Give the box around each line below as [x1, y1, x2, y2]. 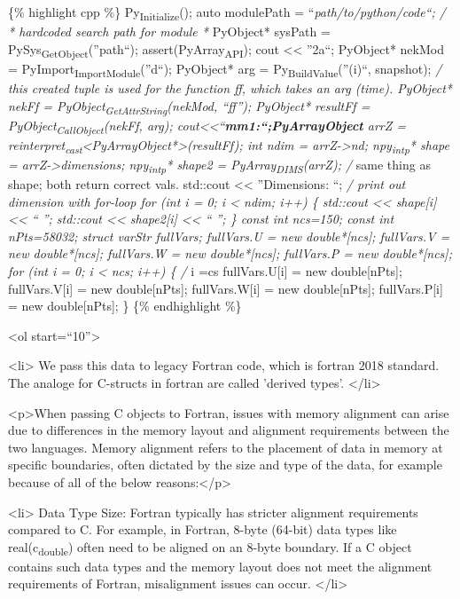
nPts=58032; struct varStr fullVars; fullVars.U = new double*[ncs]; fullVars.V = [8, 226, 450, 245]
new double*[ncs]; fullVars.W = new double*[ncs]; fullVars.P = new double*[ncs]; [8, 244, 452, 263]
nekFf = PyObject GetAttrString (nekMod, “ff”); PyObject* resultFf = [8, 96, 370, 117]
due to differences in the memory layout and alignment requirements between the [8, 421, 449, 439]
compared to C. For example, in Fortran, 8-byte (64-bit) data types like [8, 520, 397, 539]
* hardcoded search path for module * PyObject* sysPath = [8, 22, 331, 41]
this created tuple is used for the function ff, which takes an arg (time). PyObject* [8, 78, 452, 97]
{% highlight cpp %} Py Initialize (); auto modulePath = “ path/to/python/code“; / [8, 3, 446, 23]
